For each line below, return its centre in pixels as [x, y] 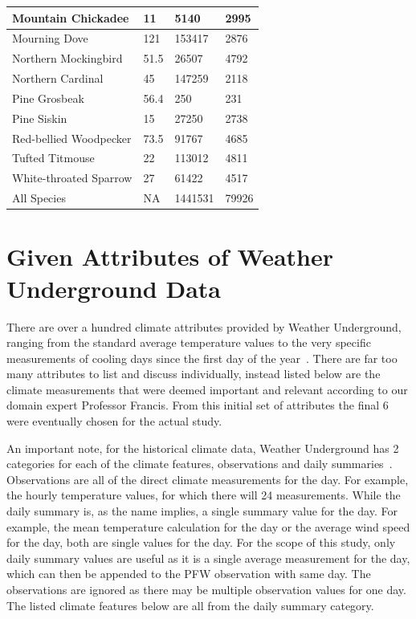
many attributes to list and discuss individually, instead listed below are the [194, 374]
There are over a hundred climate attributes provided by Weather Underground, [204, 326]
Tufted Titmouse [53, 158]
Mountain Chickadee [71, 17]
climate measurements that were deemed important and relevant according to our [207, 389]
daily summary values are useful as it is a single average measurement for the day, [208, 558]
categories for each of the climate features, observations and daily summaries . [200, 464]
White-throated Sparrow [72, 178]
